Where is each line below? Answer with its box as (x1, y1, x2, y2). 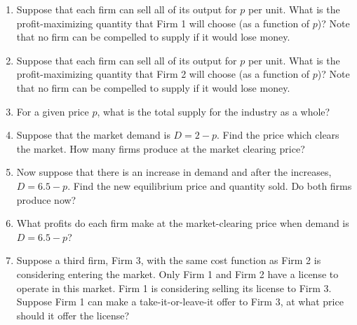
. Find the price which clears (217, 127, 339, 142)
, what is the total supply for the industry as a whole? (97, 104, 330, 118)
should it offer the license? (16, 307, 130, 322)
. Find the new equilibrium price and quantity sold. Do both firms (67, 178, 352, 193)
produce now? (16, 192, 76, 207)
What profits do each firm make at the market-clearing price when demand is (16, 216, 349, 230)
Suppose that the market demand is (16, 127, 170, 142)
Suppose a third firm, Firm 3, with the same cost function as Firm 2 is (16, 253, 321, 268)
